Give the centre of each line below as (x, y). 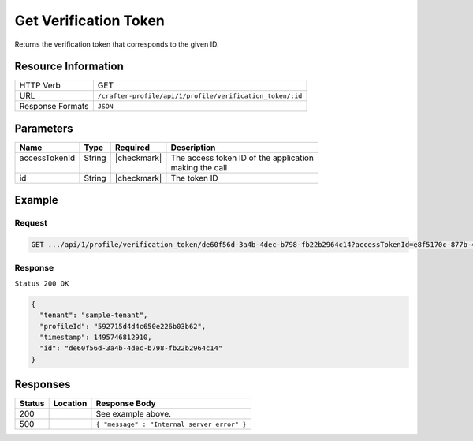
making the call (199, 167)
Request (31, 223)
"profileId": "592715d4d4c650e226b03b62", (123, 326)
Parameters (44, 128)
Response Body (126, 404)
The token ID (194, 178)
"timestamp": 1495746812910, (96, 338)
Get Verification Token (90, 21)
